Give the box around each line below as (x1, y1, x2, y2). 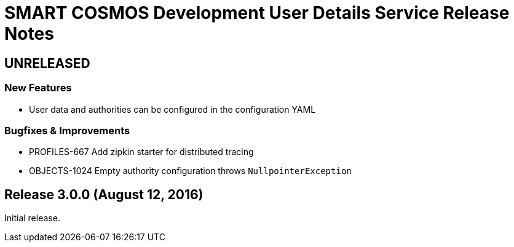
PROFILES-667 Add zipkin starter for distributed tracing (29, 146, 254, 158)
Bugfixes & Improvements (4, 124, 130, 137)
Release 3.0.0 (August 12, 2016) (4, 186, 204, 202)
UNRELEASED (4, 55, 90, 71)
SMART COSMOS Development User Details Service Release (4, 2, 510, 23)
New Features (4, 82, 72, 94)
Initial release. (4, 213, 60, 224)
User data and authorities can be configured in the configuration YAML (29, 104, 316, 115)
